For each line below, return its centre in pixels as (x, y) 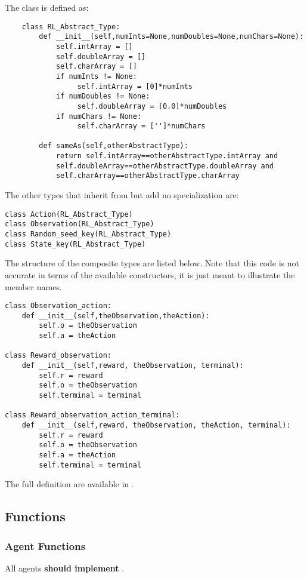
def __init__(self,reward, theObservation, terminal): (133, 366)
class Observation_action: (58, 306)
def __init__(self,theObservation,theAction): (116, 316)
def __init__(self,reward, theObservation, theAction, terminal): (156, 425)
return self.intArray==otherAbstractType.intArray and (167, 156)
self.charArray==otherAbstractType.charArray (148, 176)
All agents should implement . (65, 568)
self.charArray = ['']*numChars (141, 126)
